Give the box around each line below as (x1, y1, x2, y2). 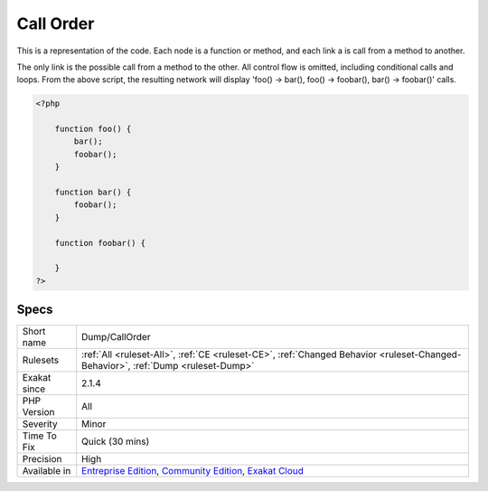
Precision (22, 453, 62, 466)
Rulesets (22, 354, 59, 366)
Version (22, 406, 55, 419)
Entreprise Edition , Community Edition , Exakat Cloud (81, 465, 305, 477)
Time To (22, 430, 58, 442)
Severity (22, 418, 58, 430)
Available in (22, 465, 71, 477)
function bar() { (54, 187, 132, 198)
